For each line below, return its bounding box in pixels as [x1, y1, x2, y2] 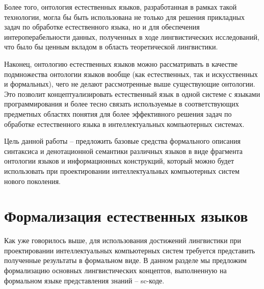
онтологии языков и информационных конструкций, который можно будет [4, 155, 234, 166]
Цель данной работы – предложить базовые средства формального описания [4, 136, 241, 146]
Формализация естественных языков [4, 205, 248, 226]
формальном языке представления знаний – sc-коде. [4, 275, 165, 285]
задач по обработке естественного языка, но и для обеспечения [4, 21, 200, 32]
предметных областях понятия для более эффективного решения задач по [4, 108, 232, 119]
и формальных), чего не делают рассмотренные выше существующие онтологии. [4, 78, 255, 89]
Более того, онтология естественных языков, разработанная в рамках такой [4, 2, 237, 12]
